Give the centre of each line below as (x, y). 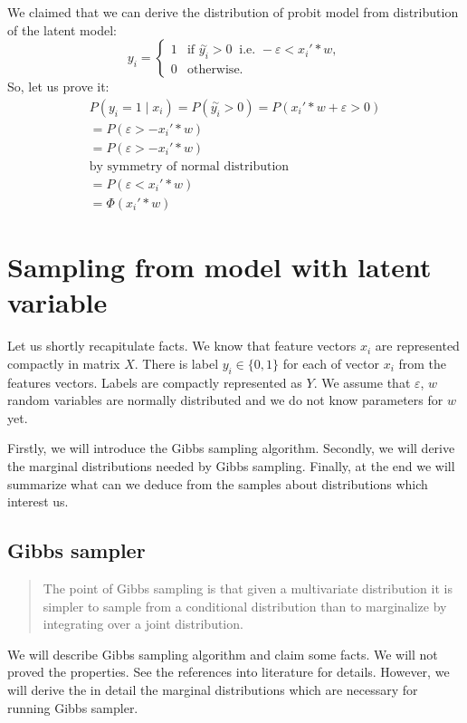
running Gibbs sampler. (73, 707)
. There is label (176, 363)
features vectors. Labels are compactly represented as (155, 382)
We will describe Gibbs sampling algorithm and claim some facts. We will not (223, 654)
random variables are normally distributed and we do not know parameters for (225, 400)
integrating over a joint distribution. (143, 624)
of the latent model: (62, 29)
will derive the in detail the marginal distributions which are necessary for (213, 689)
